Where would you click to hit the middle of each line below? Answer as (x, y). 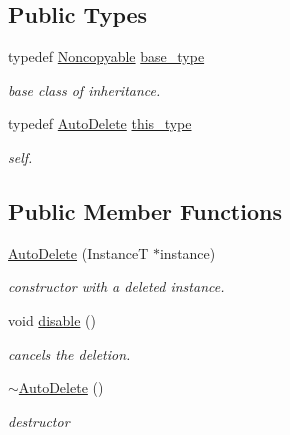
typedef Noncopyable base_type (106, 56)
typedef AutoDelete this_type (100, 123)
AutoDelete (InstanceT (78, 252)
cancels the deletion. (69, 353)
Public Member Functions (145, 210)
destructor (39, 420)
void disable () (52, 319)
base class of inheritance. (84, 89)
